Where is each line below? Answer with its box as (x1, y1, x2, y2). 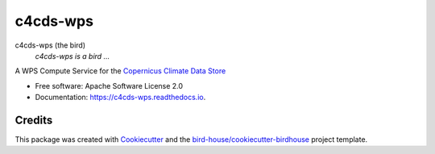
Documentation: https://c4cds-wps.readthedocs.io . (35, 93, 206, 102)
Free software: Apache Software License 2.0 (35, 81, 184, 90)
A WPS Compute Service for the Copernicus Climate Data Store (14, 66, 226, 76)
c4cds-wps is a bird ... (35, 51, 110, 60)
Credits (14, 113, 53, 127)
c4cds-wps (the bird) (14, 40, 86, 50)
